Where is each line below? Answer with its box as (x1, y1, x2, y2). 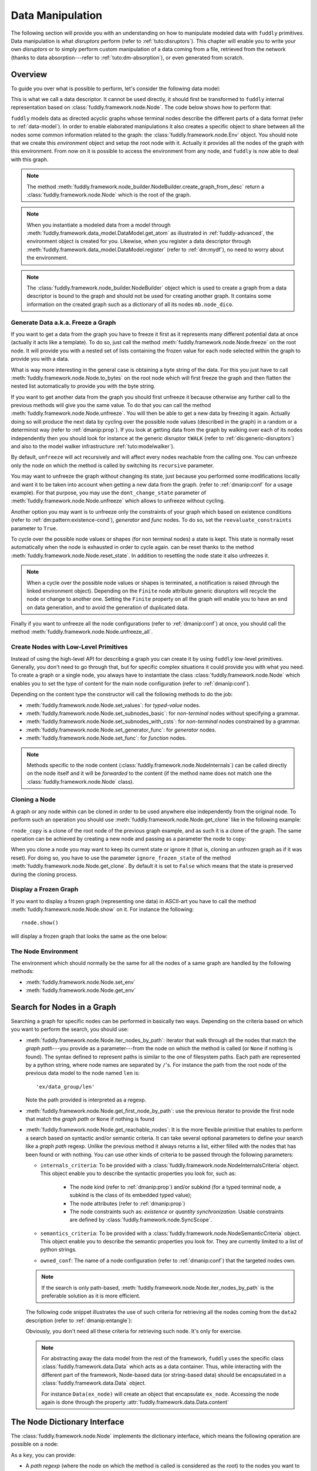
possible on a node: (11, 1440, 59, 1447)
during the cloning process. (11, 871, 77, 878)
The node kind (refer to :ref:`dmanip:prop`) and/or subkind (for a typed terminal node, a (69, 1183, 281, 1190)
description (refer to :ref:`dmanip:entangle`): (25, 1317, 133, 1324)
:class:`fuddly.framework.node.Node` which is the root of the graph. (26, 191, 191, 198)
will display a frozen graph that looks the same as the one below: (11, 933, 168, 940)
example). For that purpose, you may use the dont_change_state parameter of (11, 489, 207, 496)
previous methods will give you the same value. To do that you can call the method (11, 402, 211, 409)
